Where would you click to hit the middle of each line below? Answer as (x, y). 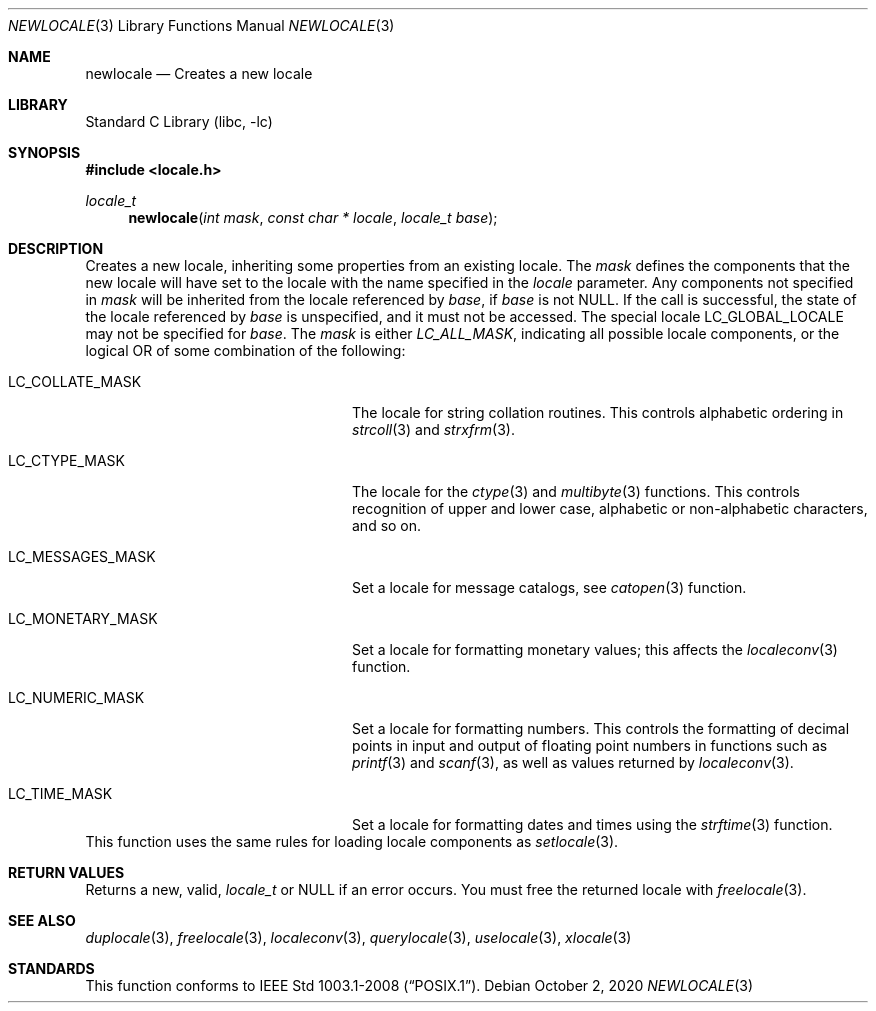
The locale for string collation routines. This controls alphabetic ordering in (598, 412)
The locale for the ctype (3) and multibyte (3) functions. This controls (576, 491)
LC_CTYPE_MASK (66, 460)
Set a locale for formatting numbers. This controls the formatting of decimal (601, 728)
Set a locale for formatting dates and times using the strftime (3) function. (592, 824)
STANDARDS (51, 968)
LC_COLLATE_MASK (75, 381)
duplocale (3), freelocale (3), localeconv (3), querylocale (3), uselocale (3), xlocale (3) (358, 937)
